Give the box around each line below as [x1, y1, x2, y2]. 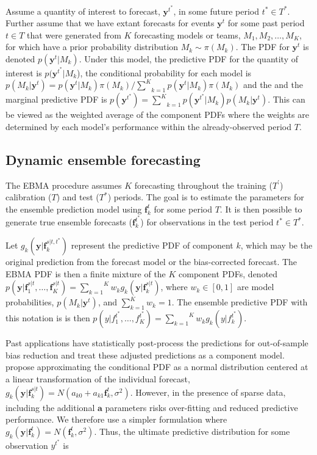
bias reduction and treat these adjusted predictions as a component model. [5, 348, 285, 361]
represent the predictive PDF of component [71, 239, 233, 252]
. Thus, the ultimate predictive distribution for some [94, 424, 290, 437]
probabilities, [5, 296, 54, 308]
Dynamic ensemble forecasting [5, 150, 201, 169]
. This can [268, 93, 305, 106]
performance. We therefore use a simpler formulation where [5, 413, 227, 426]
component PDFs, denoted [179, 267, 278, 280]
